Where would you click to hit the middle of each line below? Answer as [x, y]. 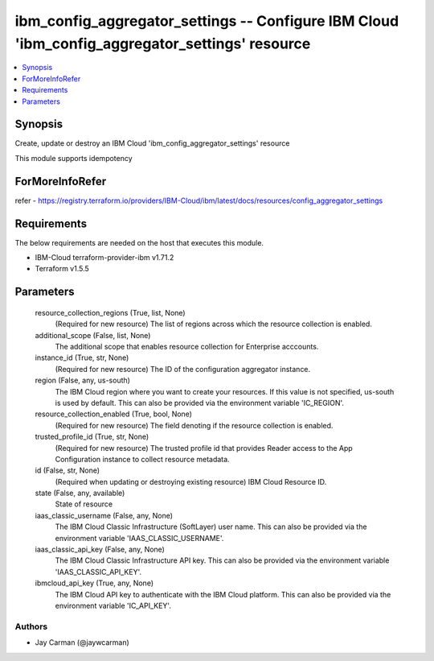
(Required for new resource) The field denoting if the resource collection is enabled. [194, 425]
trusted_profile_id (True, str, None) [92, 437]
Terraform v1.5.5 [62, 269]
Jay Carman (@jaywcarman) [82, 642]
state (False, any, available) [80, 493]
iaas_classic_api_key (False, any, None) [100, 549]
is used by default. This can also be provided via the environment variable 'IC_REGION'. [200, 403]
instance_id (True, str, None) [82, 357]
